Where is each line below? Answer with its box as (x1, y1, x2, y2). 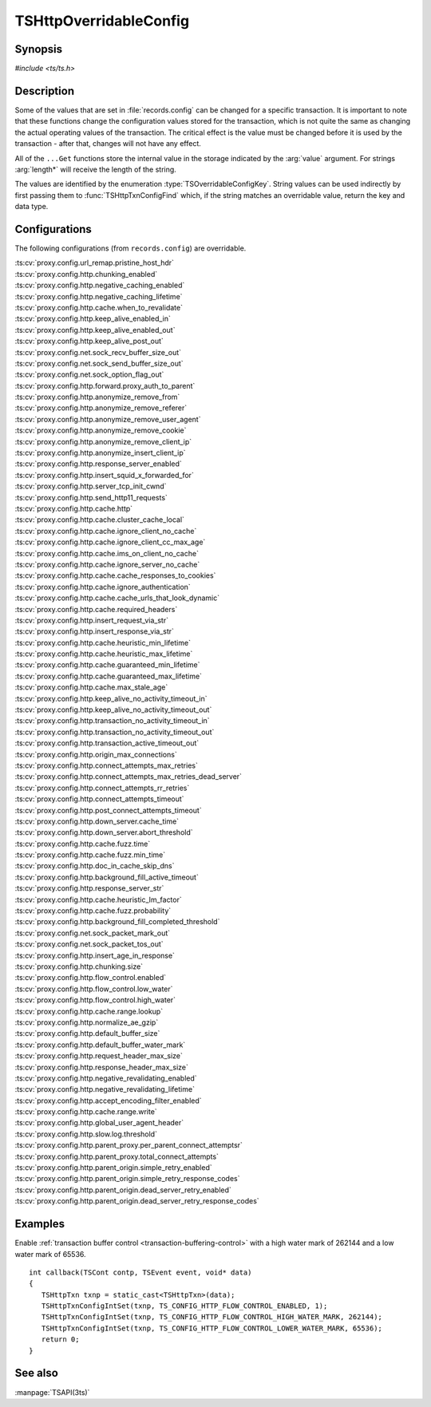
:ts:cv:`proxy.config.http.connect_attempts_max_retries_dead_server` (14, 772, 243, 781)
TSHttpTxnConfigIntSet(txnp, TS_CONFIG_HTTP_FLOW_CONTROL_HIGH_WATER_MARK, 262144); (41, 1313, 383, 1322)
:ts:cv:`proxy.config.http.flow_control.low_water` (14, 984, 173, 994)
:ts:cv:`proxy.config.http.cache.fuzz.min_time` (14, 850, 166, 860)
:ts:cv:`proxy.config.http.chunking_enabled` (14, 269, 158, 279)
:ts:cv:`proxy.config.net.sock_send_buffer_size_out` (14, 358, 184, 368)
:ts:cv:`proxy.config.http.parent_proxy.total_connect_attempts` (14, 1152, 219, 1161)
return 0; (41, 1335, 80, 1344)
